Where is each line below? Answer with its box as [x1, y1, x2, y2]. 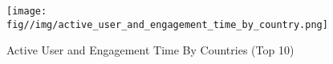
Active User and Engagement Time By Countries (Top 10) [6, 42, 294, 58]
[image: [6, 6, 47, 17]
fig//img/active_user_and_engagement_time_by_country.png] [6, 18, 328, 30]
